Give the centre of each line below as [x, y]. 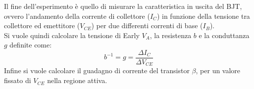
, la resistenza [171, 35]
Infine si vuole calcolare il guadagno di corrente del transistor [97, 70]
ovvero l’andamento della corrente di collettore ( [77, 16]
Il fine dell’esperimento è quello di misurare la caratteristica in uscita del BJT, [123, 6]
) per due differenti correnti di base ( [147, 25]
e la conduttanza [224, 35]
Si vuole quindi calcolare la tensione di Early [72, 35]
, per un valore [218, 70]
